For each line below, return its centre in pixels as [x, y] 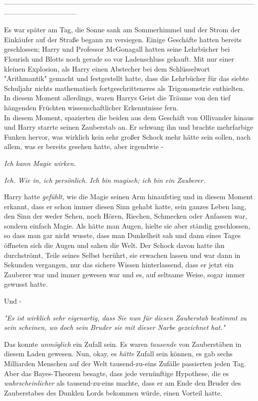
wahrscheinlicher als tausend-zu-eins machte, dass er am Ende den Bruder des [123, 383]
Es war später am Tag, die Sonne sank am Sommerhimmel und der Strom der [122, 30]
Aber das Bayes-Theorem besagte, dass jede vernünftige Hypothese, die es [117, 373]
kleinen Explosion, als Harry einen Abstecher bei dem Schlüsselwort [107, 68]
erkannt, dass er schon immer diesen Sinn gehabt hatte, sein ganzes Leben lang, [125, 206]
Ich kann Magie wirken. [40, 163]
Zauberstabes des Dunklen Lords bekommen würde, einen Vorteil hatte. [113, 392]
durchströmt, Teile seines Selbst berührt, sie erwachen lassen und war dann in [122, 255]
